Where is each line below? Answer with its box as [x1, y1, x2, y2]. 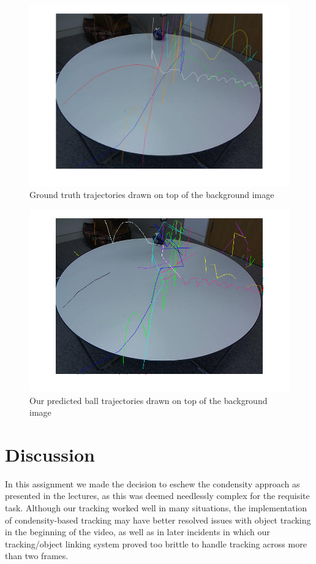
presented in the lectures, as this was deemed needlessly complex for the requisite [5, 489, 310, 502]
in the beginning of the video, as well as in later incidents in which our [5, 525, 270, 538]
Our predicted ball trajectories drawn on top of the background [29, 394, 268, 406]
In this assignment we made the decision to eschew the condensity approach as [5, 477, 300, 490]
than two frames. [5, 549, 69, 562]
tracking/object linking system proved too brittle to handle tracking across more [5, 537, 307, 550]
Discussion [5, 441, 95, 467]
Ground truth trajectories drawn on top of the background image [29, 188, 274, 201]
